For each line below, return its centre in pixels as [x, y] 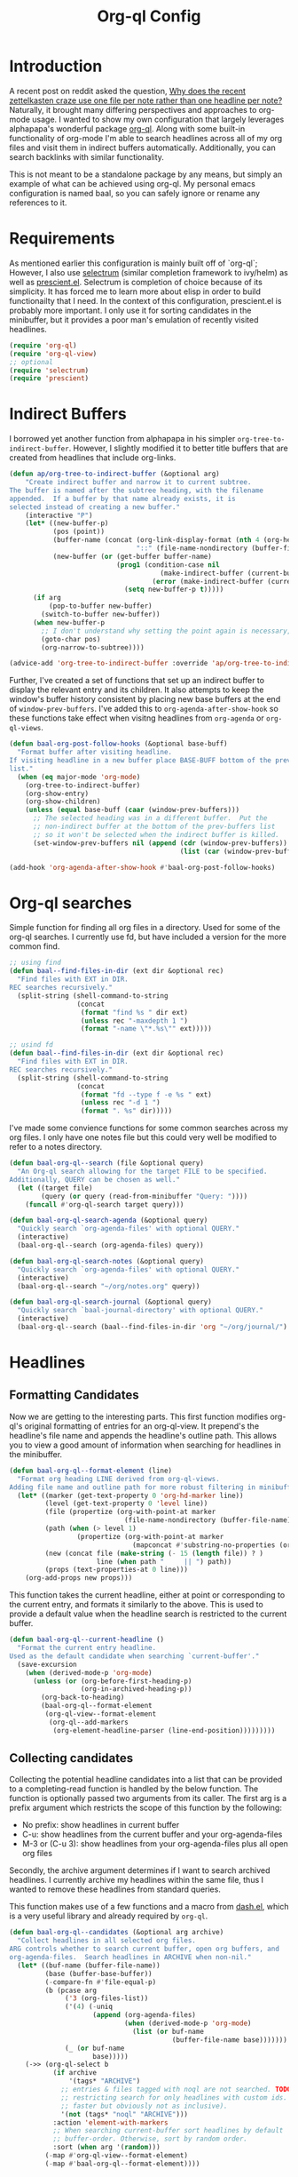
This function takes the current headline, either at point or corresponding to [147, 1595]
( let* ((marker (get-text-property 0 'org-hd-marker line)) [130, 1495]
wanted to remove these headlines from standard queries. [115, 1889]
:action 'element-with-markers [110, 2122]
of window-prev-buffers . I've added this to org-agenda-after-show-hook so [144, 709]
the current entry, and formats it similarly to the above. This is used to [136, 1605]
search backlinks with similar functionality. [86, 156]
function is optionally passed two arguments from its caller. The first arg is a [148, 1798]
